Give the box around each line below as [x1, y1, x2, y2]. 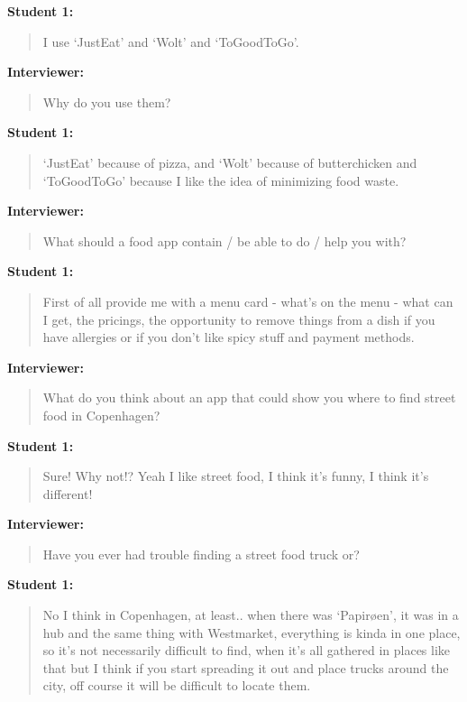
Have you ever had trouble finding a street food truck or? [42, 544, 360, 563]
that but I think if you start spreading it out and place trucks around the [42, 658, 449, 677]
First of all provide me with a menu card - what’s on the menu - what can [42, 291, 453, 310]
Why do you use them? [42, 92, 171, 111]
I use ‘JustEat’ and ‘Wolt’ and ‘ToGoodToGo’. [42, 32, 299, 51]
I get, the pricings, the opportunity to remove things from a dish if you [42, 309, 435, 328]
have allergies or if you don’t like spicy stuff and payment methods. [42, 328, 415, 346]
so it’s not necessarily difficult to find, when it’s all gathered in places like [42, 641, 451, 660]
